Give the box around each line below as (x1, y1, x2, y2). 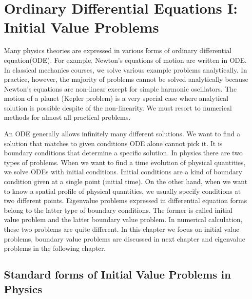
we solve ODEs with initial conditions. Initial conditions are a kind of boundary (4, 167, 242, 177)
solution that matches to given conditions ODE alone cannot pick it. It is (4, 138, 223, 148)
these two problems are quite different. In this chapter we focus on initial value (4, 224, 240, 234)
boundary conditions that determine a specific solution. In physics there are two (4, 148, 243, 158)
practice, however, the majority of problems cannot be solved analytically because (4, 74, 248, 84)
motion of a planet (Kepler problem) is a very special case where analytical (4, 93, 229, 103)
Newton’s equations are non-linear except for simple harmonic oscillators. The (4, 83, 237, 93)
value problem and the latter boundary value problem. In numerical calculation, (4, 214, 243, 224)
